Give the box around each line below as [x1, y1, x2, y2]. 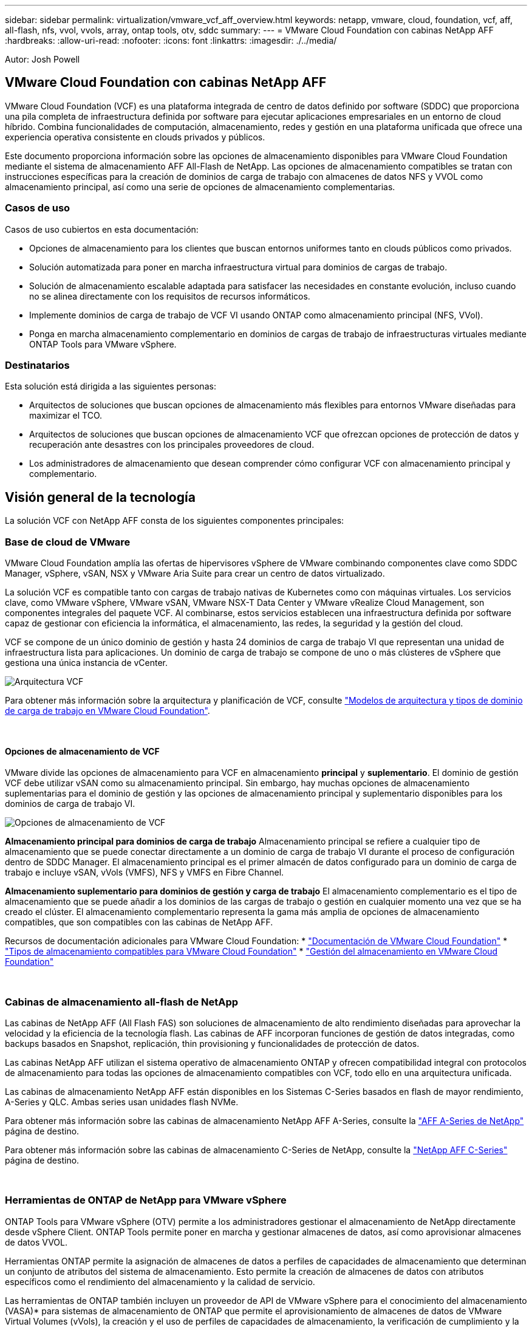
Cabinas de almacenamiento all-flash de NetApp [5, 995, 239, 1008]
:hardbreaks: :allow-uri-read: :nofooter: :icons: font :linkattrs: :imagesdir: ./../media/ [5, 35, 337, 46]
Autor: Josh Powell [5, 54, 80, 64]
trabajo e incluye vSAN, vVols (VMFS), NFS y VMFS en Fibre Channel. [5, 867, 284, 878]
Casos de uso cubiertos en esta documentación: [5, 224, 199, 235]
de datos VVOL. [5, 1236, 67, 1247]
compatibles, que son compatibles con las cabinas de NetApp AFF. [5, 917, 273, 928]
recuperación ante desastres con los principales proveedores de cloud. [29, 439, 315, 450]
